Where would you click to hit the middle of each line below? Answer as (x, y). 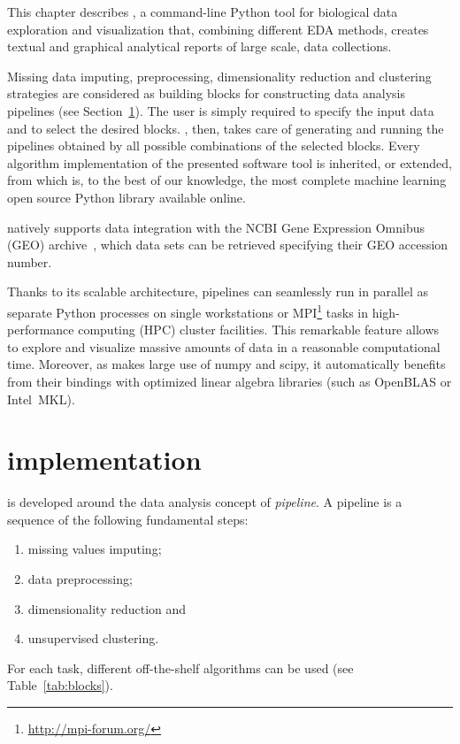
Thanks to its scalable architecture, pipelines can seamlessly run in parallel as (218, 291)
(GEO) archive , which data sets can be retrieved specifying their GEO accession (228, 245)
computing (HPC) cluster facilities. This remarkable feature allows (259, 330)
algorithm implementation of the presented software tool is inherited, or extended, (230, 162)
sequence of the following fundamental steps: (128, 519)
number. (30, 261)
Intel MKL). (41, 399)
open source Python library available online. (126, 197)
